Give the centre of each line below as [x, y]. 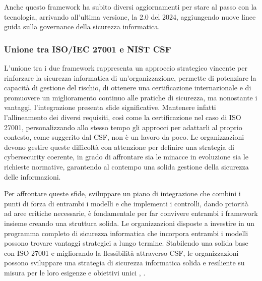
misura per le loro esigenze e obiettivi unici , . [75, 272]
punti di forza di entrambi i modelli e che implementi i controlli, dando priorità [126, 203]
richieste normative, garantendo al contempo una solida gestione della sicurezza [126, 166]
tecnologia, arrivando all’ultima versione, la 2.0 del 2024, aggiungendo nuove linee [130, 16]
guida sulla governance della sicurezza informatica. [82, 26]
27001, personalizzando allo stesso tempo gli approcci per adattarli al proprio [123, 127]
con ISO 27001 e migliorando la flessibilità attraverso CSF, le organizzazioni [121, 252]
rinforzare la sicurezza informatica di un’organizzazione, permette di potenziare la [130, 77]
